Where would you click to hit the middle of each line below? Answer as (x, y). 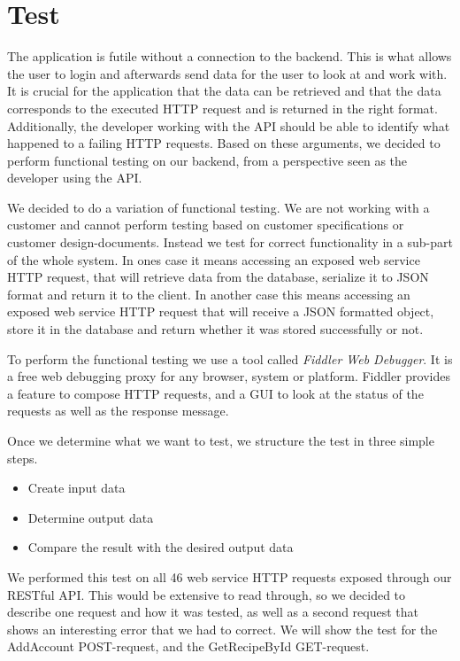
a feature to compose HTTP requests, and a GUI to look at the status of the (215, 393)
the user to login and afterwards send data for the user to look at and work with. (227, 73)
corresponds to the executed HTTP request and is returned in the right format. (222, 108)
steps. (23, 458)
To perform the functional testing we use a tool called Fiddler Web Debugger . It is (230, 358)
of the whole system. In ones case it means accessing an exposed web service (214, 259)
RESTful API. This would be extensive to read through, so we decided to (207, 594)
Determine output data (91, 517)
